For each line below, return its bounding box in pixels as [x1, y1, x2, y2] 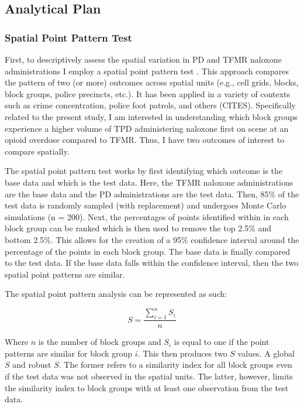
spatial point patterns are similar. [5, 268, 125, 280]
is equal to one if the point [174, 336, 270, 348]
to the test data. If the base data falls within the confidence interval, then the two [5, 256, 299, 269]
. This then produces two [137, 347, 227, 359]
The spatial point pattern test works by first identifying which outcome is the [5, 165, 282, 177]
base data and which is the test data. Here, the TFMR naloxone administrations [5, 176, 293, 188]
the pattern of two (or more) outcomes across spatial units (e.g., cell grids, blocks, [5, 76, 299, 88]
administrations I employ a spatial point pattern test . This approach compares [5, 64, 289, 77]
